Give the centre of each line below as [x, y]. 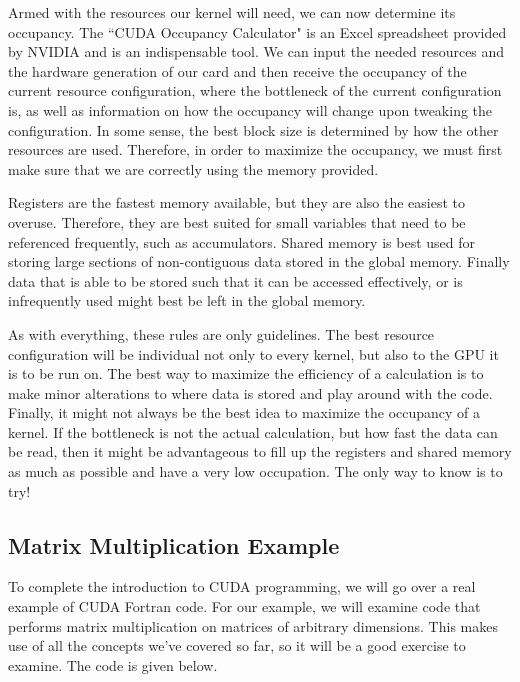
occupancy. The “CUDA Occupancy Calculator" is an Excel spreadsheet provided [257, 31]
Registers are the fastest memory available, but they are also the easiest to [236, 202]
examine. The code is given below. [113, 664]
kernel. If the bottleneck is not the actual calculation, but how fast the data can [253, 431]
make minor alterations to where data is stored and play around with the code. [250, 392]
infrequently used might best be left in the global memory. [187, 300]
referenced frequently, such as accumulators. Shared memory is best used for [241, 241]
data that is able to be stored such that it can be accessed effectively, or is [235, 280]
